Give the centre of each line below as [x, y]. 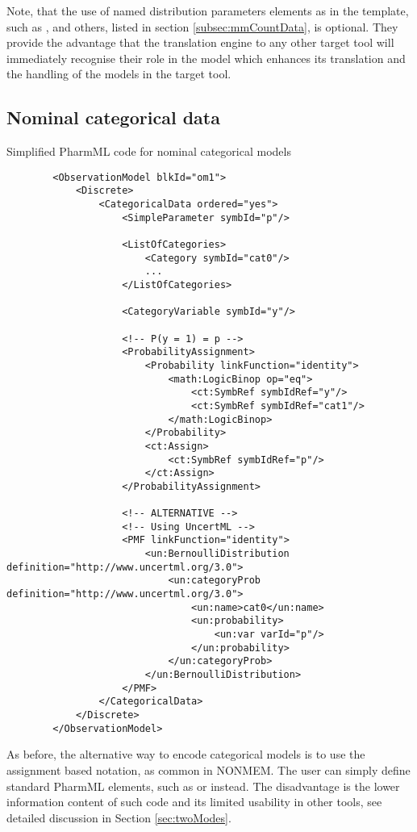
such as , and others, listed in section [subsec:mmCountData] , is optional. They [202, 26]
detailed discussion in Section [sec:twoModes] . [119, 817]
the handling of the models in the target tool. [119, 74]
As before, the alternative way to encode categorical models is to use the [186, 754]
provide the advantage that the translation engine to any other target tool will [200, 42]
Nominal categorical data [113, 117]
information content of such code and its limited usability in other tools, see [194, 802]
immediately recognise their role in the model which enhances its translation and [206, 58]
